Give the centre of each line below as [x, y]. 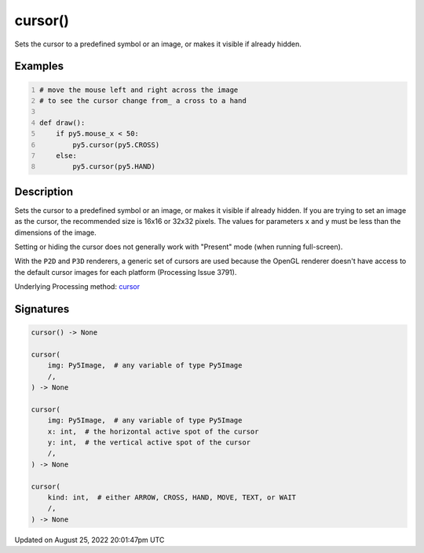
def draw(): [62, 123]
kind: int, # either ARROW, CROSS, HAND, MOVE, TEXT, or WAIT [172, 497]
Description [44, 191]
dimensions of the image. [56, 233]
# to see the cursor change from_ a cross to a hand [143, 101]
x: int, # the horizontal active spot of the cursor [153, 431]
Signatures [42, 309]
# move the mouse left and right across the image [139, 90]
